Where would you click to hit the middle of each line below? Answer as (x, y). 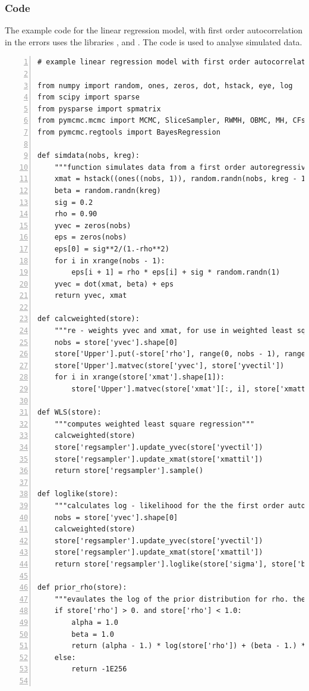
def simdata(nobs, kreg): (89, 156)
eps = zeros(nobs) (91, 237)
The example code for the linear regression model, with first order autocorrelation (154, 30)
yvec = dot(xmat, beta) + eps (114, 284)
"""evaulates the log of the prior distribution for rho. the (180, 599)
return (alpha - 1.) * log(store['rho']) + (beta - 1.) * (189, 646)
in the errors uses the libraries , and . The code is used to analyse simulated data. (154, 41)
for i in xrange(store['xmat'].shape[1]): (139, 377)
